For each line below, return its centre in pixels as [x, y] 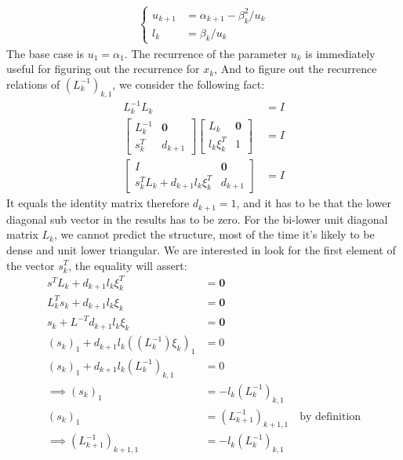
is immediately [340, 53]
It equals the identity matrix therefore [98, 203]
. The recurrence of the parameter [206, 53]
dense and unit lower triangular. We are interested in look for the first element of [201, 249]
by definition [330, 416]
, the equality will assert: [128, 265]
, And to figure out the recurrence [296, 69]
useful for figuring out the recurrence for [103, 69]
